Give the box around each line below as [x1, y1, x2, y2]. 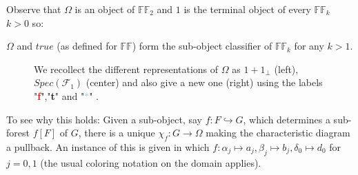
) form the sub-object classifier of [132, 39, 272, 53]
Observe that [6, 2, 61, 16]
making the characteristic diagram [206, 125, 350, 140]
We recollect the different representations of [34, 61, 219, 76]
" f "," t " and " [34, 88, 85, 103]
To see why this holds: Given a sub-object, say [6, 112, 202, 126]
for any [294, 39, 324, 53]
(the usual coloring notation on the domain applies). [40, 155, 261, 169]
